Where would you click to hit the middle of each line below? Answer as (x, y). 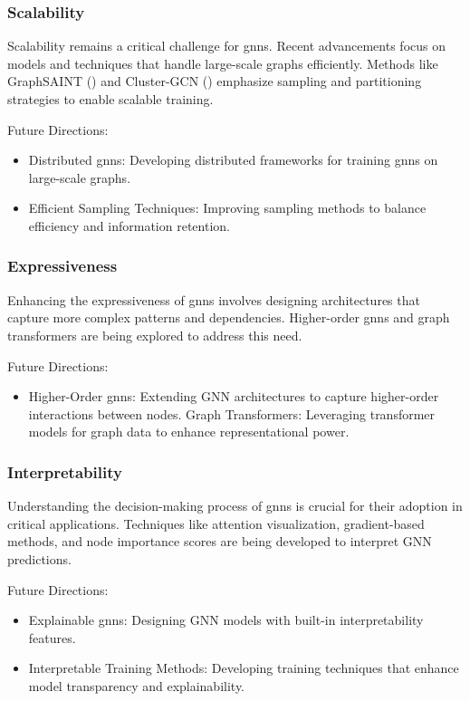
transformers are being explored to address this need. (155, 335)
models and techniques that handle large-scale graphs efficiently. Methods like (223, 63)
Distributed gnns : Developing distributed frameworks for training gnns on (233, 160)
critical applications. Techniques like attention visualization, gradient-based (216, 523)
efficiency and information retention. (129, 225)
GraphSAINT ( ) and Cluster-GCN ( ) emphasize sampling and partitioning (215, 81)
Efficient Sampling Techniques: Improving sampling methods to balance (227, 208)
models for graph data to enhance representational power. (189, 432)
